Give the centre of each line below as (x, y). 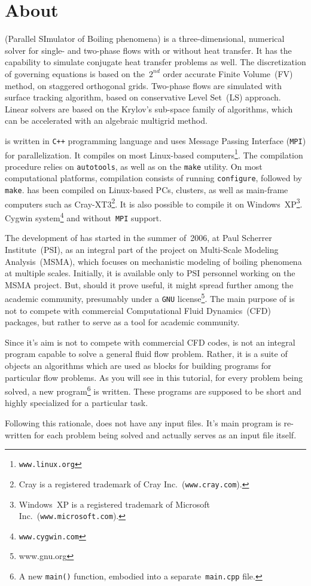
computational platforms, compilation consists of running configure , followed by (153, 178)
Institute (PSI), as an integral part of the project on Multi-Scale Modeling (142, 249)
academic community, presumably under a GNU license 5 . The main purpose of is (150, 297)
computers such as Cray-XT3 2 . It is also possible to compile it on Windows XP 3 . (154, 203)
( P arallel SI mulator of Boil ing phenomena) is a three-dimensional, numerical (145, 39)
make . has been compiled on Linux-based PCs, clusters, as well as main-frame (147, 190)
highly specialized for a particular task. (77, 403)
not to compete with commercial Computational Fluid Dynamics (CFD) (138, 310)
